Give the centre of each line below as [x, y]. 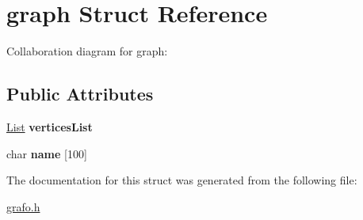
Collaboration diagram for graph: [87, 51]
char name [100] [47, 153]
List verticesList [50, 126]
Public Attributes [80, 94]
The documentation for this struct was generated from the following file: [182, 180]
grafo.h [23, 206]
